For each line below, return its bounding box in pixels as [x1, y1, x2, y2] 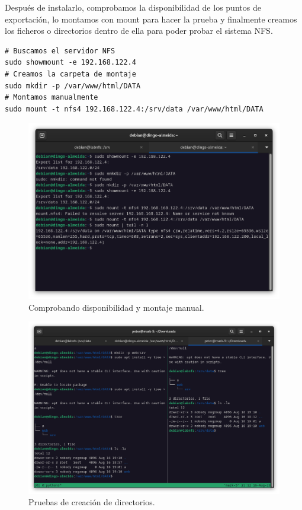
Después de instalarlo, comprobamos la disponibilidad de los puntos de [5, 1, 261, 13]
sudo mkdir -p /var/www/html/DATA [5, 81, 141, 90]
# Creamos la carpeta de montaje [5, 69, 136, 78]
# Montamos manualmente [5, 93, 98, 102]
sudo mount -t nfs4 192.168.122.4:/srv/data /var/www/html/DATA [5, 104, 264, 113]
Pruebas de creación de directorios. [28, 496, 155, 508]
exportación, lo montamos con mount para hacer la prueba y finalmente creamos [5, 12, 297, 25]
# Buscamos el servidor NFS [5, 46, 115, 55]
